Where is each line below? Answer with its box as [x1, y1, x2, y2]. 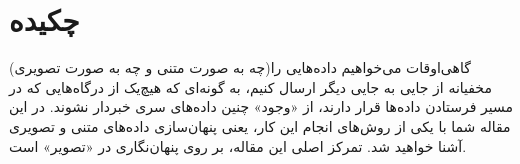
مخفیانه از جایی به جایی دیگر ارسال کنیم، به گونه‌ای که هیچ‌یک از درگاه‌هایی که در [9, 76, 492, 97]
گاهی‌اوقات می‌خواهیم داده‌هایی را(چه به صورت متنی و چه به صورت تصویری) [9, 57, 471, 78]
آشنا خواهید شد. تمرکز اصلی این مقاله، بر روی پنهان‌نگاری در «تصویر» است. [9, 135, 467, 156]
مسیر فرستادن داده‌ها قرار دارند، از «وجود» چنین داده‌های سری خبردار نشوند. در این [9, 96, 514, 117]
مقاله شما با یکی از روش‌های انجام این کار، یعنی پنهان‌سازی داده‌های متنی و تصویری [9, 115, 511, 136]
